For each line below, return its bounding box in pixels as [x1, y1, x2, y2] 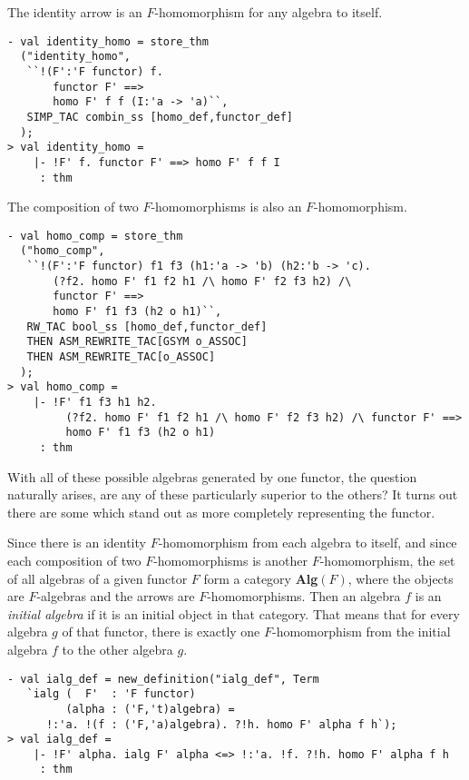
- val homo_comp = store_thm [7, 229, 183, 242]
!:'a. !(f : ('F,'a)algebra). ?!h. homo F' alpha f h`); [45, 717, 397, 731]
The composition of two [7, 197, 139, 216]
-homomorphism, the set [319, 550, 455, 569]
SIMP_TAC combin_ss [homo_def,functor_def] [26, 110, 293, 123]
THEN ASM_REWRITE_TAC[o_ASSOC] [26, 351, 216, 363]
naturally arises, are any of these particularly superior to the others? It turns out [7, 485, 458, 504]
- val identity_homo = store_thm [7, 35, 209, 48]
